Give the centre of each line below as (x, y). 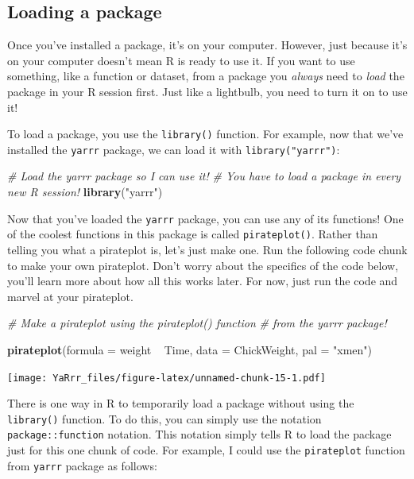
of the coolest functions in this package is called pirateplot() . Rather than (193, 234)
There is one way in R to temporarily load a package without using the (181, 403)
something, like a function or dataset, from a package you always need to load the (206, 76)
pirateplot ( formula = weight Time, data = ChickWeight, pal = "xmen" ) (190, 349)
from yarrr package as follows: (82, 465)
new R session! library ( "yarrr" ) (85, 192)
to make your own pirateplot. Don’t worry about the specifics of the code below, (203, 265)
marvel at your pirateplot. (70, 296)
